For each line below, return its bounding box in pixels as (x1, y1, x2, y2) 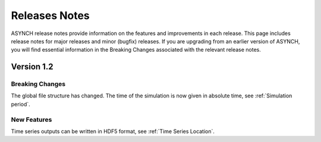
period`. (11, 100, 31, 108)
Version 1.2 (11, 62, 53, 72)
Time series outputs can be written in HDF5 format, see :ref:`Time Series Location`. (11, 128, 215, 135)
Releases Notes (11, 9, 90, 22)
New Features (11, 115, 52, 124)
